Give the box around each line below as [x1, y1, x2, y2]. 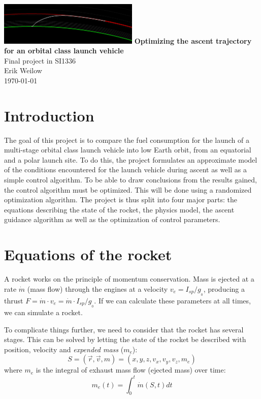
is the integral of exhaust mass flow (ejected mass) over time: [36, 364, 226, 375]
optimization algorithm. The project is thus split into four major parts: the [4, 194, 238, 205]
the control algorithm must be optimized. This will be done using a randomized [4, 184, 252, 195]
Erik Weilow [4, 65, 42, 76]
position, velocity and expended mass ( [4, 344, 124, 354]
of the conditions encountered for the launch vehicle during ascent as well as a [4, 164, 247, 175]
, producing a [203, 283, 245, 294]
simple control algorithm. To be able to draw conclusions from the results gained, [4, 174, 257, 185]
